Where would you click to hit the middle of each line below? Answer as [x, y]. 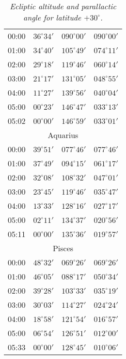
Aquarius [63, 135]
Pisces [63, 248]
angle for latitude [52, 17]
